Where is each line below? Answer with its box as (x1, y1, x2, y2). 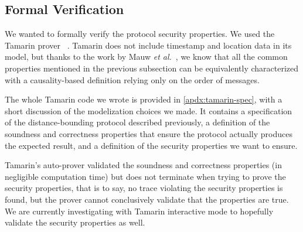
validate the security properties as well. (5, 216, 145, 228)
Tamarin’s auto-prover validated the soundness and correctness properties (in (5, 159, 282, 171)
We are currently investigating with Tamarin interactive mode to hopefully (5, 204, 274, 217)
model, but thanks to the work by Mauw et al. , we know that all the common (5, 50, 288, 63)
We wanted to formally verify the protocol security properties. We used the (5, 28, 275, 40)
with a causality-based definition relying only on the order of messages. (5, 73, 260, 86)
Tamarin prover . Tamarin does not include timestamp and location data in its (5, 39, 292, 51)
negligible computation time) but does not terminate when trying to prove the (5, 170, 286, 182)
